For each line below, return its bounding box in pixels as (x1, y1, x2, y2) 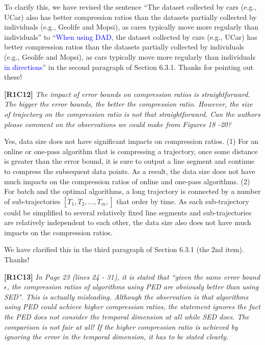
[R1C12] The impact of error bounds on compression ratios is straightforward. (4, 88, 250, 99)
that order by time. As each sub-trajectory (116, 195, 249, 206)
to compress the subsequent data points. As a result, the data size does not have (4, 165, 255, 176)
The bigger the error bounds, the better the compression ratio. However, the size (4, 98, 253, 109)
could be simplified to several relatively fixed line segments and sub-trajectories (4, 207, 252, 217)
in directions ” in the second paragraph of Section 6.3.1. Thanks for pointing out (4, 61, 253, 72)
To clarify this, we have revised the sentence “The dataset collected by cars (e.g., (4, 2, 257, 12)
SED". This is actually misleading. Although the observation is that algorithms (4, 291, 249, 302)
